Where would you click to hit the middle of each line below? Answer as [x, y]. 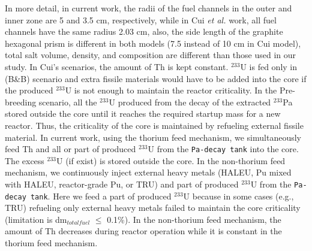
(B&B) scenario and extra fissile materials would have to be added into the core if [156, 78]
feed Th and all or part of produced [70, 149]
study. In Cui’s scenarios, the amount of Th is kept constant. [117, 66]
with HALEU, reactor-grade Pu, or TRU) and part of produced [122, 184]
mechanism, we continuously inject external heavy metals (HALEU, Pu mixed [148, 172]
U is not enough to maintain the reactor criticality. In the [171, 90]
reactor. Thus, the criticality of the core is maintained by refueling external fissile [154, 125]
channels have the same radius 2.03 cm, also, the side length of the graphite [144, 31]
